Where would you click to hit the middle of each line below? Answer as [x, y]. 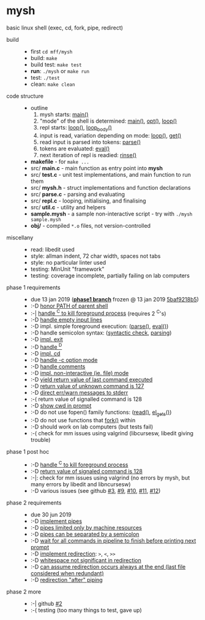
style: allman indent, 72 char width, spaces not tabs [95, 256]
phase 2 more [24, 591]
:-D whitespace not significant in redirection [86, 560]
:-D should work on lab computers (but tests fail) [92, 427]
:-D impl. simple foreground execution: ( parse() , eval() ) [99, 327]
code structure [25, 96]
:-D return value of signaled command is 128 [86, 471]
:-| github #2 [46, 603]
